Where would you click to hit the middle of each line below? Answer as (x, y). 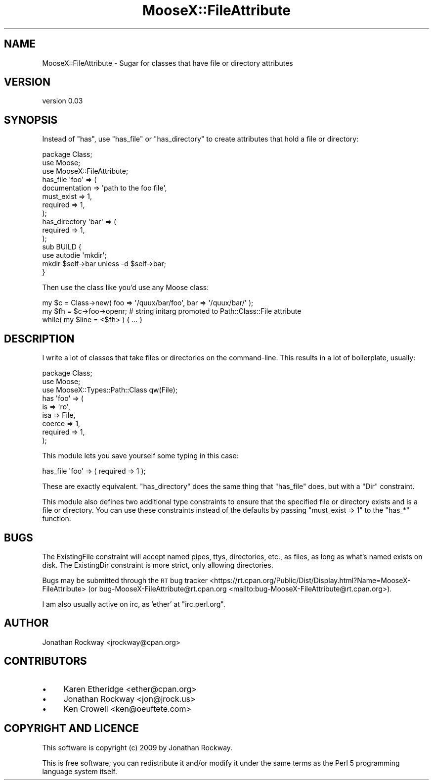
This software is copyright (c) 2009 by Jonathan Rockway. (137, 747)
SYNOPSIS (31, 120)
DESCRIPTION (39, 339)
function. (57, 519)
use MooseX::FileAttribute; (85, 171)
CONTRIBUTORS (45, 661)
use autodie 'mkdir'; (74, 255)
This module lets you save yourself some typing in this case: (140, 456)
